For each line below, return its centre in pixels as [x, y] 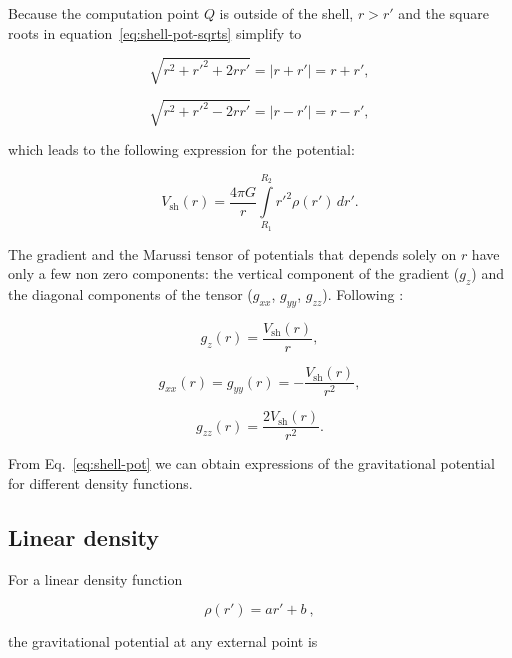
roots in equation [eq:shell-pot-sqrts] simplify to [155, 32]
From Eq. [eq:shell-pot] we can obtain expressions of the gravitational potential [251, 463]
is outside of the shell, [286, 13]
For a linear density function [95, 578]
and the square [443, 13]
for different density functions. [100, 482]
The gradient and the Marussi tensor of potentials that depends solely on [232, 253]
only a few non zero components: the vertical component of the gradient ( [234, 273]
